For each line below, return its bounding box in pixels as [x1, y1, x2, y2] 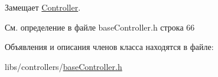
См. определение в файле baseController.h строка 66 [5, 21, 195, 33]
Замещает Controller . [5, 1, 81, 13]
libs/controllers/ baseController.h [5, 60, 122, 72]
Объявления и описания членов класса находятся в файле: [5, 41, 214, 53]
